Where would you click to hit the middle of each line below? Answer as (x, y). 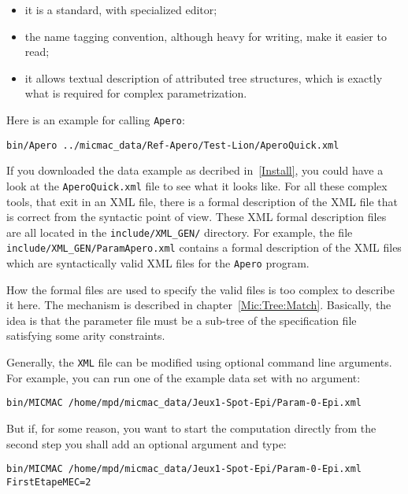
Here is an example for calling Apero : (96, 119)
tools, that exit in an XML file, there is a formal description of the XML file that (202, 201)
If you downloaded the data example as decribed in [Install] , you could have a (195, 170)
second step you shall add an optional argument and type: (147, 443)
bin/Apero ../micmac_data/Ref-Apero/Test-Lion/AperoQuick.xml (173, 145)
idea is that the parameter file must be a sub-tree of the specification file (182, 320)
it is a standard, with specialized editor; (121, 9)
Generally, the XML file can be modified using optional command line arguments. (199, 362)
